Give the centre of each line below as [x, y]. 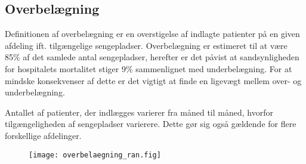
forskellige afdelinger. [43, 135]
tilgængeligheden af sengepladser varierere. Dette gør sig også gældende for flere [151, 124]
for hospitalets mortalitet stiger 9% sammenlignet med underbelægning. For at [149, 68]
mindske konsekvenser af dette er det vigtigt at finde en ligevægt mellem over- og [153, 80]
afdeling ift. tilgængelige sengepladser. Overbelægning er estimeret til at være [146, 45]
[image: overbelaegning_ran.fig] [95, 155]
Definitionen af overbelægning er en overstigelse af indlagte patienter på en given [152, 34]
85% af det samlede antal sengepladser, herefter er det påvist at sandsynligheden [152, 57]
